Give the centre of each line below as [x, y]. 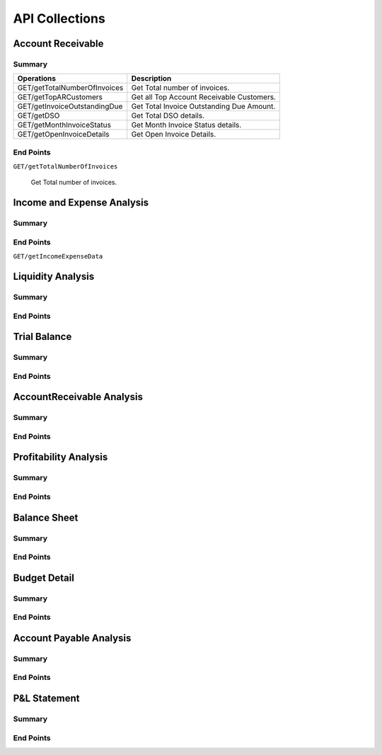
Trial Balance [42, 337]
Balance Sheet [46, 517]
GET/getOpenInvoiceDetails [63, 135]
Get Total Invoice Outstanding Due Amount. [203, 106]
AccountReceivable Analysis [78, 397]
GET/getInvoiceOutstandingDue [70, 106]
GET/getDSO [39, 115]
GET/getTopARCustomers [60, 97]
